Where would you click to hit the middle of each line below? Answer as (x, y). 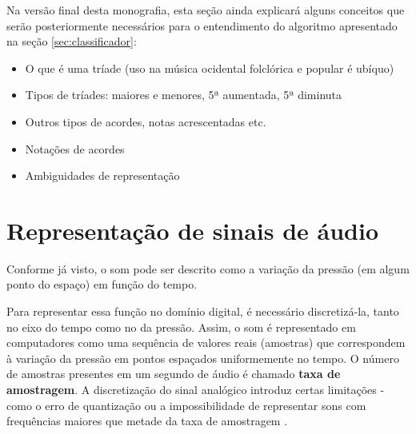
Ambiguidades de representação (102, 175)
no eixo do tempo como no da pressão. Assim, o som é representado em (181, 326)
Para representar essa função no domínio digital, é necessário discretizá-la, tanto (203, 311)
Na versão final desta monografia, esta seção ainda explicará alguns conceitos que (206, 10)
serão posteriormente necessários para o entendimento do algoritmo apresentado (202, 25)
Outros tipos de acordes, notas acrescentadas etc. (146, 121)
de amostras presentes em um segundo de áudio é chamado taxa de (174, 374)
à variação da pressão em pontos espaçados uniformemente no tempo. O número (203, 358)
